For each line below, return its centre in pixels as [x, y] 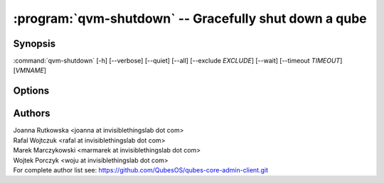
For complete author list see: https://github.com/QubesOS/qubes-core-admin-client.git [141, 170]
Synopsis [34, 44]
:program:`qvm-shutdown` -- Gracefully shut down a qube [190, 18]
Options [31, 91]
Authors [32, 113]
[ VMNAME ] [30, 70]
